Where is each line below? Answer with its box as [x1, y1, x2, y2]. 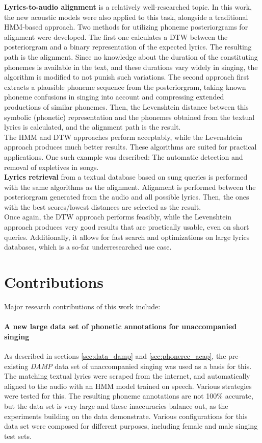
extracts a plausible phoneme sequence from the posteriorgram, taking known [4, 81, 246, 92]
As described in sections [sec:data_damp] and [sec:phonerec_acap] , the [4, 350, 226, 361]
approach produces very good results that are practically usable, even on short [4, 222, 249, 232]
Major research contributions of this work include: [4, 301, 161, 311]
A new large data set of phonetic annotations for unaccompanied [4, 321, 237, 332]
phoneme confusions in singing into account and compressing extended [4, 91, 224, 102]
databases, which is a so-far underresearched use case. [4, 241, 172, 252]
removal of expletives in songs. [4, 161, 99, 172]
